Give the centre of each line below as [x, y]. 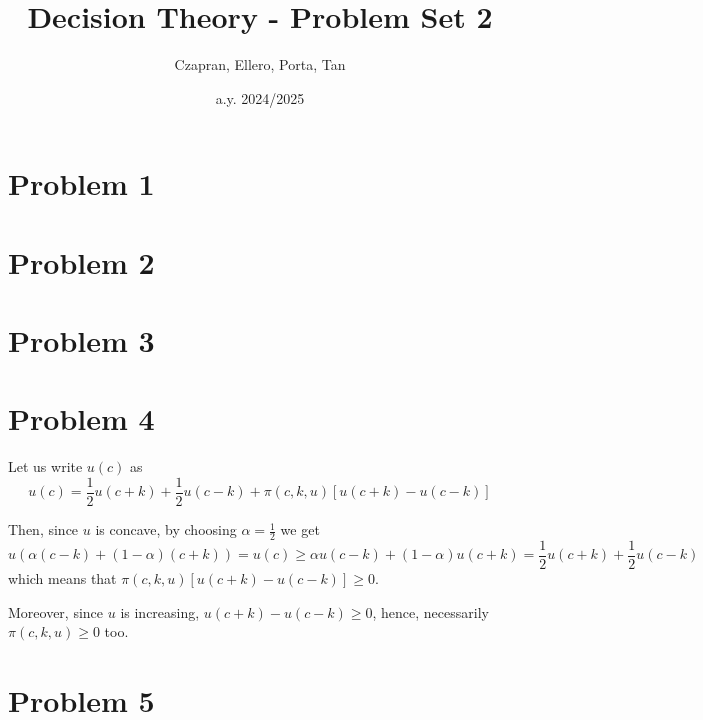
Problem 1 [81, 183]
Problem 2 [81, 261]
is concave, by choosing [166, 529]
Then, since [43, 529]
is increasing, [160, 611]
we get [300, 529]
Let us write [45, 466]
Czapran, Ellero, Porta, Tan [260, 64]
